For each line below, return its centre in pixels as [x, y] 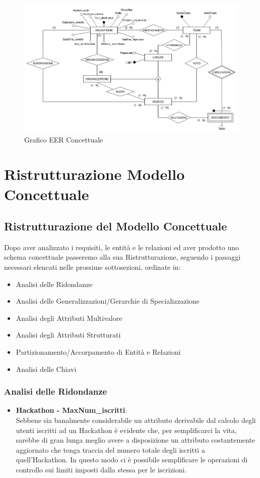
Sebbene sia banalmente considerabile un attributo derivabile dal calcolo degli [136, 420]
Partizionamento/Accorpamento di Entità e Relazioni [98, 352]
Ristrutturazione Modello [94, 174]
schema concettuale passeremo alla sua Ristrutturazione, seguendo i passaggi [122, 257]
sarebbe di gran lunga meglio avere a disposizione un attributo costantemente [136, 440]
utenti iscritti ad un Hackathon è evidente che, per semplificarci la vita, [126, 430]
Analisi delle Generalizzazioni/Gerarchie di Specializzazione [108, 301]
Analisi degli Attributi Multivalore [69, 318]
